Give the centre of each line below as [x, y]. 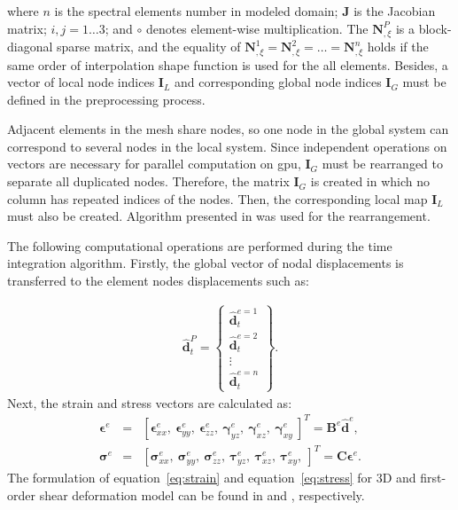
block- [435, 28]
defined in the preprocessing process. [106, 99]
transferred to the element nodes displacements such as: [158, 281]
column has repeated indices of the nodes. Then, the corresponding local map [217, 198]
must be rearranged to [382, 164]
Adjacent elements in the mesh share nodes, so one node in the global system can [228, 129]
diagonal [30, 47]
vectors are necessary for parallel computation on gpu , [154, 164]
